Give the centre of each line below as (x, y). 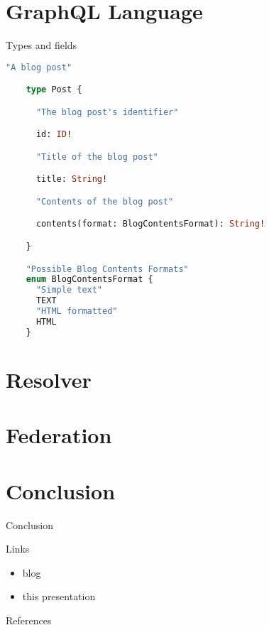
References (29, 620)
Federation (59, 435)
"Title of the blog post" (97, 157)
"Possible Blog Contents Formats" (107, 269)
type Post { (54, 90)
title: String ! (72, 179)
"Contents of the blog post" (105, 201)
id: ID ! (54, 135)
